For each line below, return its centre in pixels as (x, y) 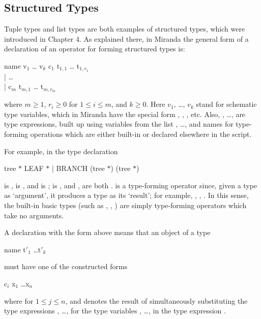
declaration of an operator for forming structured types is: (95, 49)
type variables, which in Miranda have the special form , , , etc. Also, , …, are (125, 114)
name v (16, 65)
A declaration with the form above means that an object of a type (107, 232)
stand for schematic (226, 104)
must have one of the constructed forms (66, 266)
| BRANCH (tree (78, 168)
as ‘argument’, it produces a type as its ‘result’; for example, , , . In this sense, (126, 195)
